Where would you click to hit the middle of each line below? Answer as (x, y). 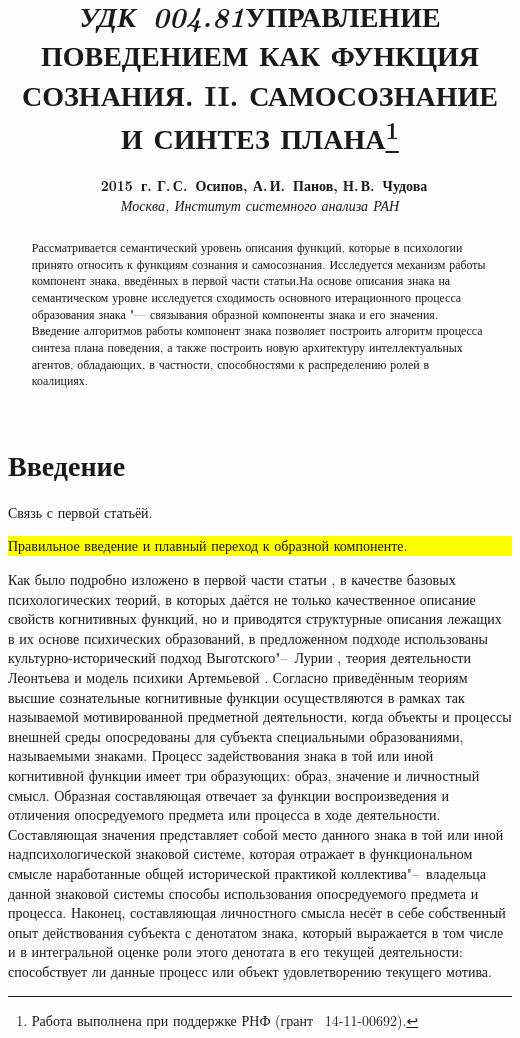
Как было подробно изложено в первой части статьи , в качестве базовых (232, 579)
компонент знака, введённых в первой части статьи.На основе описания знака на (241, 280)
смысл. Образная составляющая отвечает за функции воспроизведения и (228, 794)
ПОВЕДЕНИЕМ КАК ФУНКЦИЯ (260, 54)
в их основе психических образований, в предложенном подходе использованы (248, 637)
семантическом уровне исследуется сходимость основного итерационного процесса (246, 296)
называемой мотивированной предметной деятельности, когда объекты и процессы (260, 716)
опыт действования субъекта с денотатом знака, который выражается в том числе (256, 931)
